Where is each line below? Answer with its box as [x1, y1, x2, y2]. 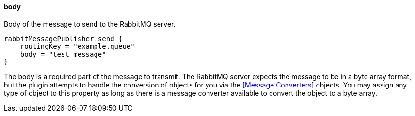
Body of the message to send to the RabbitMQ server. [4, 19, 176, 28]
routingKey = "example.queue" [20, 42, 135, 50]
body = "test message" [20, 50, 106, 58]
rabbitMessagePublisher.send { [4, 34, 123, 43]
